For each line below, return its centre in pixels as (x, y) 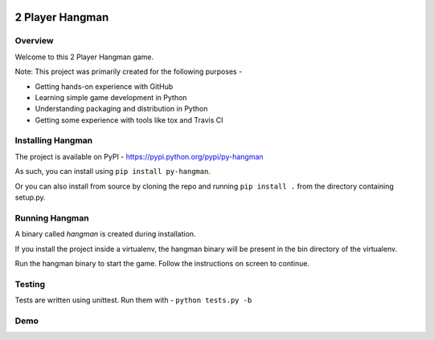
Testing (30, 284)
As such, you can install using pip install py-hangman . (113, 172)
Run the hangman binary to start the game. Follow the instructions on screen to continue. (162, 263)
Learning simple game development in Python (111, 97)
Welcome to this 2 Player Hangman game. (84, 57)
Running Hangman (52, 218)
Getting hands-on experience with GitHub (104, 86)
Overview (34, 41)
